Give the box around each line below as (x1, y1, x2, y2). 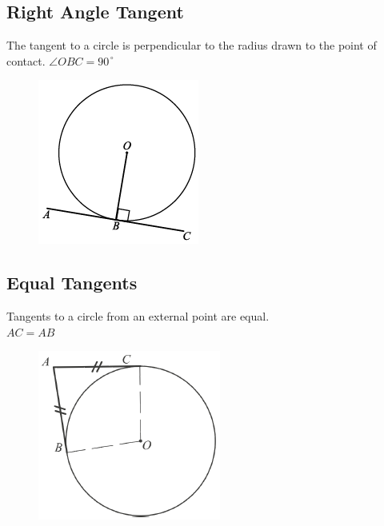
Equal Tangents (6, 270, 138, 295)
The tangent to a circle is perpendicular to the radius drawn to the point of (6, 37, 377, 54)
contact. (6, 52, 46, 69)
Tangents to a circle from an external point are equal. (6, 308, 270, 325)
